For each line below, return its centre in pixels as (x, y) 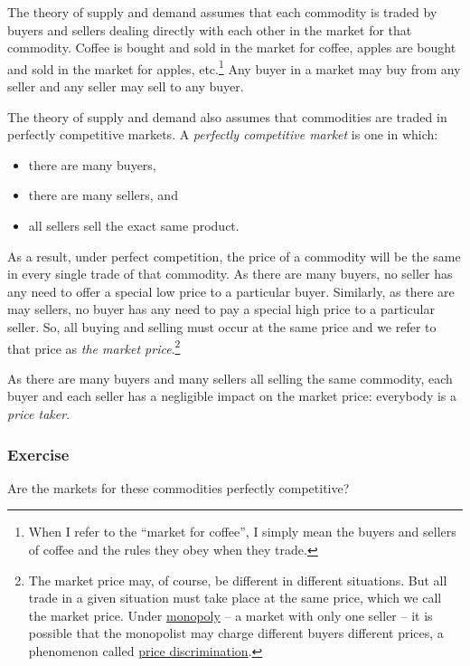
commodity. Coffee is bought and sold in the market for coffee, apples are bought (232, 48)
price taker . (39, 414)
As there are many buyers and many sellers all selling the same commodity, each (230, 378)
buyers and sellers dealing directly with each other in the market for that (210, 29)
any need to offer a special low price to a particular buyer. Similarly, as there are (231, 291)
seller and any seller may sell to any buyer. (126, 86)
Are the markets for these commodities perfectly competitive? (179, 487)
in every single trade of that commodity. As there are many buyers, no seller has (230, 274)
